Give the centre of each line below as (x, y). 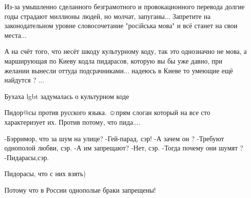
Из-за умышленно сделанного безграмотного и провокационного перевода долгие (125, 6)
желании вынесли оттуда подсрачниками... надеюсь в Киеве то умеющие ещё (119, 70)
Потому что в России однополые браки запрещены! (80, 190)
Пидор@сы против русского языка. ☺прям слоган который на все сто (107, 112)
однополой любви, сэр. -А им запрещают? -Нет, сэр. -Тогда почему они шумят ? (124, 148)
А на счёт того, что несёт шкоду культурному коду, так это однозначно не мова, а (126, 51)
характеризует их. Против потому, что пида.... (73, 122)
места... (16, 35)
